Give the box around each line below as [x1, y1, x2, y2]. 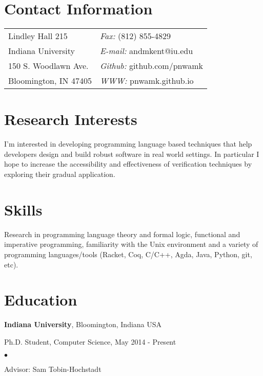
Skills [4, 199, 43, 220]
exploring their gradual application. [4, 169, 115, 180]
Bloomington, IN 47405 [8, 75, 92, 87]
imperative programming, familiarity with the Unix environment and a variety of [4, 239, 258, 249]
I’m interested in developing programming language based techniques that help [4, 138, 252, 149]
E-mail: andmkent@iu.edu [99, 45, 193, 57]
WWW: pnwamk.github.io [99, 75, 194, 87]
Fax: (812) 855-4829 [99, 30, 171, 42]
